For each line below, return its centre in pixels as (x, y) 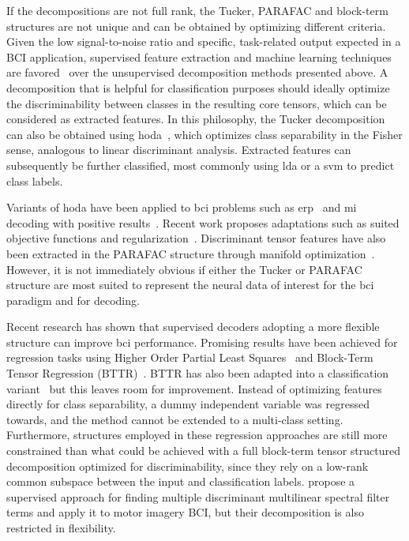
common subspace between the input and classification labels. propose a (181, 481)
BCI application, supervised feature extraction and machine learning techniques (199, 56)
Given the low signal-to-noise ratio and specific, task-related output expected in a (204, 41)
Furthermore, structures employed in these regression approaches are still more (197, 435)
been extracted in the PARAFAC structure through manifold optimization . (191, 253)
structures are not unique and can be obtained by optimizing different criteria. (196, 26)
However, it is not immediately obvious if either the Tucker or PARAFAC (184, 269)
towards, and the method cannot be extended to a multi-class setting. (175, 419)
